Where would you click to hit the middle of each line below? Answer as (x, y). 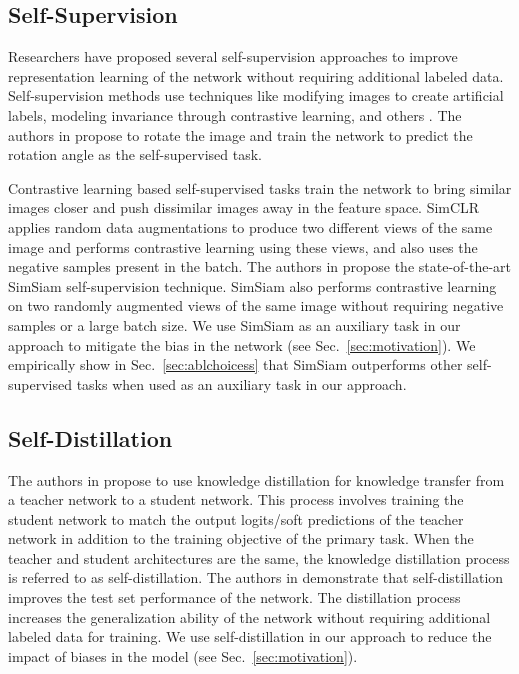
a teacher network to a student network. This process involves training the (236, 499)
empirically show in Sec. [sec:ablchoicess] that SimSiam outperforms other (235, 364)
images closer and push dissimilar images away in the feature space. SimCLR (244, 207)
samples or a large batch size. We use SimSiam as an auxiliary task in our (234, 324)
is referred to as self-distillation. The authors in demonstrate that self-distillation (256, 577)
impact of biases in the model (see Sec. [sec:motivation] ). (183, 655)
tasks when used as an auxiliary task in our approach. (241, 383)
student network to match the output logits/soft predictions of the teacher (236, 518)
